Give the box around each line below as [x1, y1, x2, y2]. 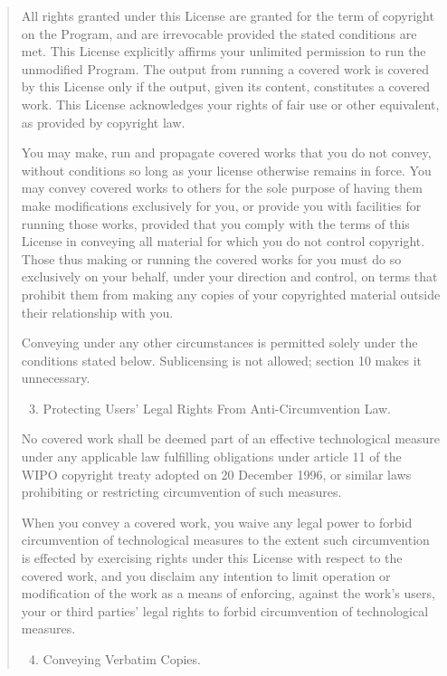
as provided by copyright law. [21, 112, 185, 131]
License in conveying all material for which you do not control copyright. [21, 232, 425, 251]
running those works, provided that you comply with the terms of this [21, 214, 410, 233]
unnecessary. [21, 368, 90, 387]
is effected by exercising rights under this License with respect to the [21, 548, 403, 567]
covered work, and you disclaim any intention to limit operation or [21, 566, 391, 585]
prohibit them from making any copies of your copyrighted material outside [21, 284, 441, 303]
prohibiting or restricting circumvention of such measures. [21, 482, 342, 501]
